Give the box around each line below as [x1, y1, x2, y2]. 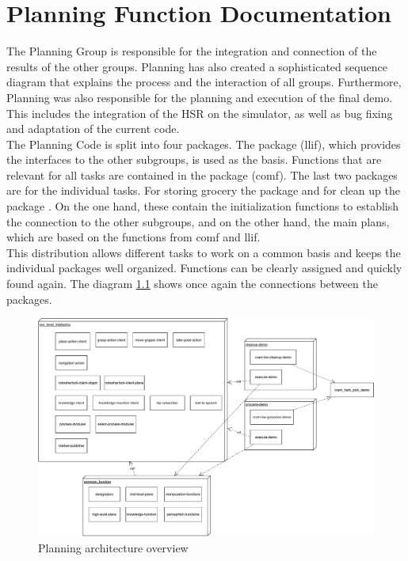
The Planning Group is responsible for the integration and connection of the [6, 43, 377, 59]
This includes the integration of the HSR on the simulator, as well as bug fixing [6, 104, 393, 121]
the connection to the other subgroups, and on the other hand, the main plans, [6, 213, 390, 229]
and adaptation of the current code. [6, 120, 180, 137]
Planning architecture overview [38, 539, 189, 555]
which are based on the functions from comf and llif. [6, 229, 261, 245]
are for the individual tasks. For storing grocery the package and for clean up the [6, 182, 400, 199]
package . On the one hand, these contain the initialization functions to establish [6, 198, 398, 214]
